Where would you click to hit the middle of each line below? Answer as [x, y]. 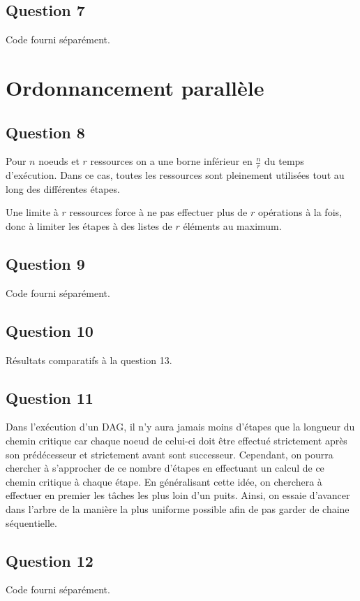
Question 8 [45, 132]
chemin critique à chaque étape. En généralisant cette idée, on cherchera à [164, 481]
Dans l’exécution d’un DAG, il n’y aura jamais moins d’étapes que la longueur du [180, 427]
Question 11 [50, 397]
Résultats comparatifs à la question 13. [89, 360]
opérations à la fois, [300, 212]
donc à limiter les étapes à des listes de [89, 225]
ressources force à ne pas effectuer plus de [158, 212]
